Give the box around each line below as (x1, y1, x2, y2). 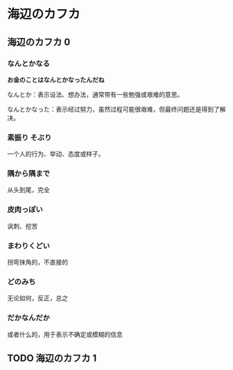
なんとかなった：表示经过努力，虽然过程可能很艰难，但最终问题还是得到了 (7, 105, 220, 113)
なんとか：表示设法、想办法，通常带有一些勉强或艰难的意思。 (7, 90, 184, 98)
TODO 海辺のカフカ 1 (7, 353, 97, 364)
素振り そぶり (7, 132, 52, 142)
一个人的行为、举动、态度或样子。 (7, 150, 105, 158)
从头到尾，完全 (7, 186, 50, 194)
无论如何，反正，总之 (7, 294, 68, 302)
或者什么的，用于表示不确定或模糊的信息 (7, 330, 123, 338)
